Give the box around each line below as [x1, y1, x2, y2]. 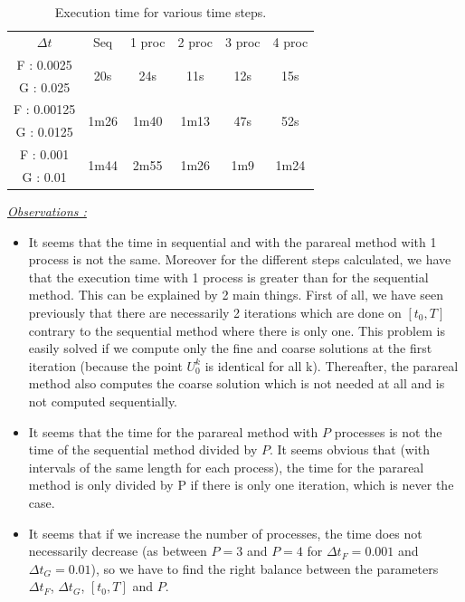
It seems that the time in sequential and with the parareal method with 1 [28, 232, 437, 251]
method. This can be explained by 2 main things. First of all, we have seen [28, 285, 444, 304]
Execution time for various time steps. [54, 3, 267, 21]
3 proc [225, 32, 261, 51]
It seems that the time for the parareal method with [28, 422, 318, 441]
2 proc [177, 32, 214, 51]
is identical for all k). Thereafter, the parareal [204, 356, 459, 375]
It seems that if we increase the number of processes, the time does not [28, 523, 422, 542]
